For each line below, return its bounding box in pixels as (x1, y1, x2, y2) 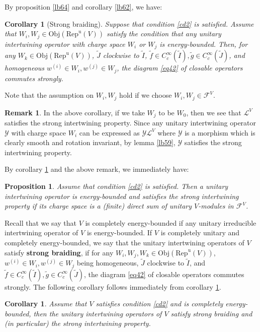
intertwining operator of (5, 227, 78, 238)
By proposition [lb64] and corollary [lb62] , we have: (5, 2, 162, 12)
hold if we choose (119, 90, 172, 100)
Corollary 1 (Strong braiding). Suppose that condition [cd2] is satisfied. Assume (5, 18, 254, 29)
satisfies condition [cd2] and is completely (96, 298, 223, 309)
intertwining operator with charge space (5, 38, 125, 49)
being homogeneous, (76, 257, 139, 268)
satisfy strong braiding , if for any (5, 247, 114, 257)
